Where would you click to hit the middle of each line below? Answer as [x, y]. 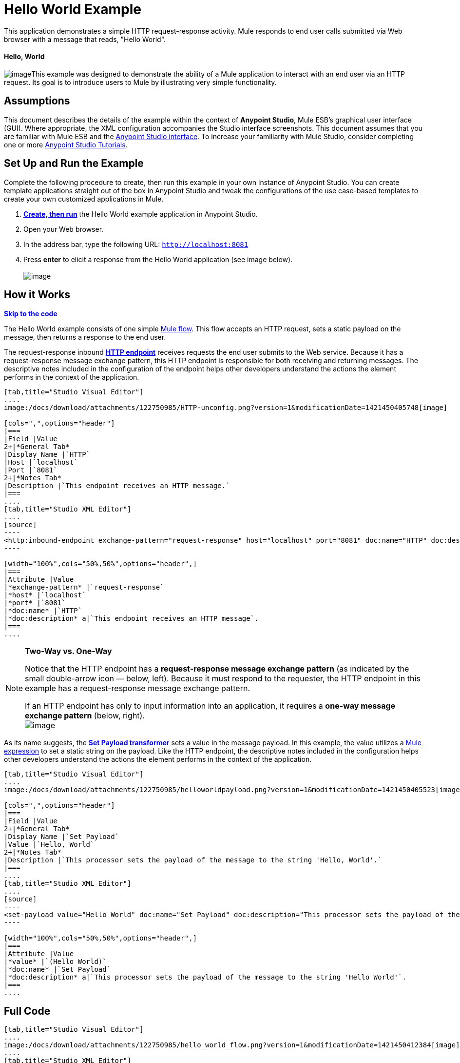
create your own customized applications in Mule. [84, 199]
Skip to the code [31, 313]
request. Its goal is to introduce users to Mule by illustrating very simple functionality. [140, 82]
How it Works [37, 295]
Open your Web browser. [64, 229]
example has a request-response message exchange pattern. [137, 688]
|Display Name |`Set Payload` [62, 836]
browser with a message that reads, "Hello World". [85, 39]
